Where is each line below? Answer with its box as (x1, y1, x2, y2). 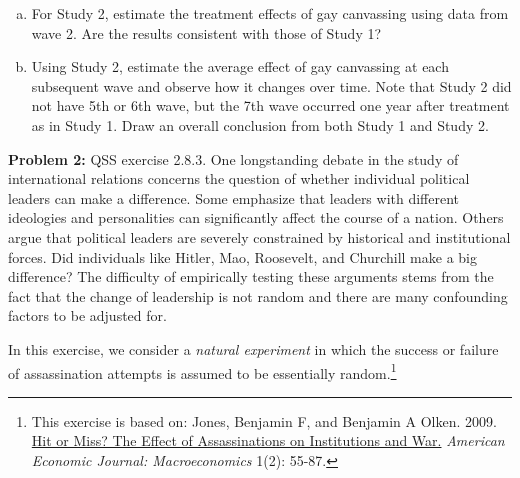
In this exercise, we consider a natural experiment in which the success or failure (8, 338, 499, 359)
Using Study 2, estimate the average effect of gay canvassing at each (31, 56, 449, 77)
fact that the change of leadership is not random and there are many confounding (8, 285, 508, 306)
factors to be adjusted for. (8, 305, 167, 326)
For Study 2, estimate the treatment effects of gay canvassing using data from (31, 3, 509, 23)
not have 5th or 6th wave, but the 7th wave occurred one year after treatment (31, 95, 510, 116)
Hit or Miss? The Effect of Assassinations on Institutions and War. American (31, 430, 505, 451)
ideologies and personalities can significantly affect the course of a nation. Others (8, 207, 504, 228)
